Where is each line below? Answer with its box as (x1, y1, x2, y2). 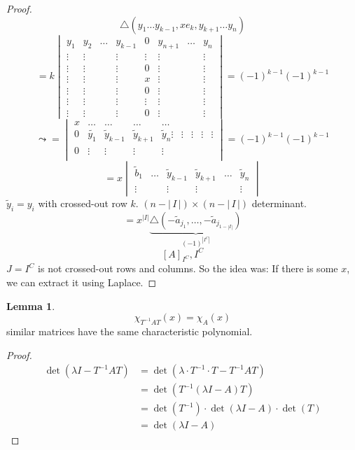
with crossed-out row (38, 196, 127, 211)
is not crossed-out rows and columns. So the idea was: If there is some (38, 261, 338, 276)
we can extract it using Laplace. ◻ (6, 275, 157, 290)
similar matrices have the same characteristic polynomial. (6, 324, 253, 339)
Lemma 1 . (6, 298, 55, 313)
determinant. (251, 196, 307, 211)
